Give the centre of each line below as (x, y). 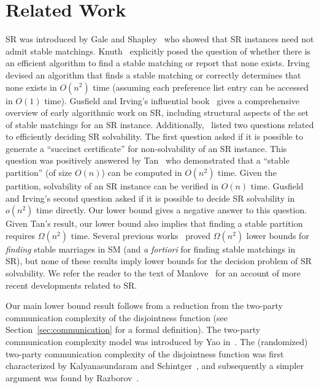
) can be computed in (142, 173)
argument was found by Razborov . (72, 377)
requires (20, 235)
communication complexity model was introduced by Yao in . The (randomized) (157, 341)
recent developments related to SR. (71, 285)
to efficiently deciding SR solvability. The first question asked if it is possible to (154, 136)
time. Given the (247, 173)
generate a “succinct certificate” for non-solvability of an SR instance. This (146, 148)
